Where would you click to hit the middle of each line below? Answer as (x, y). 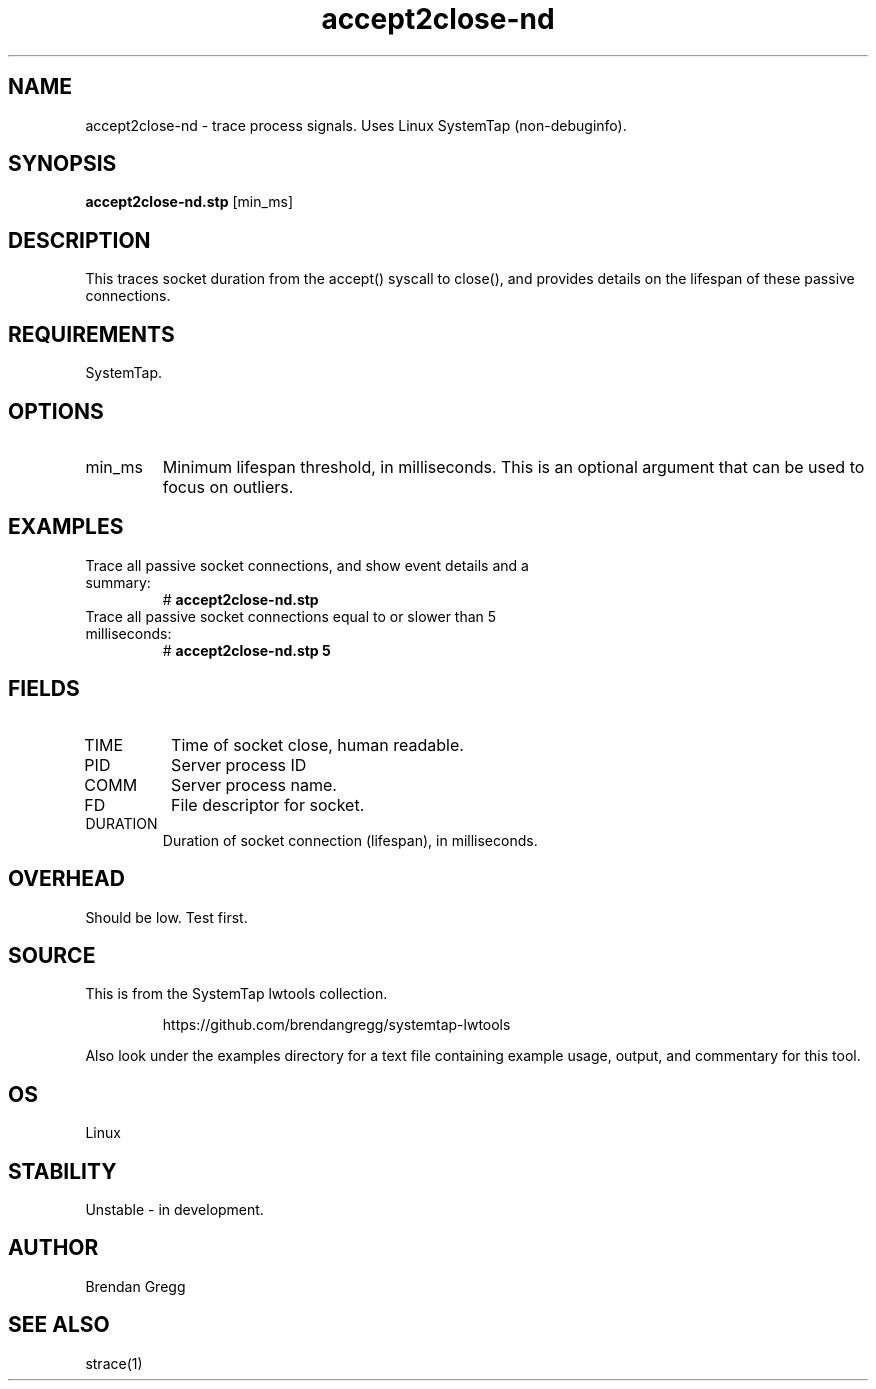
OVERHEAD (66, 879)
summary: (118, 582)
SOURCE (52, 955)
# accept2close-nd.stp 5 (246, 650)
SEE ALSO (59, 1325)
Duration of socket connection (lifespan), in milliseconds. (350, 840)
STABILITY (62, 1171)
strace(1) (114, 1363)
